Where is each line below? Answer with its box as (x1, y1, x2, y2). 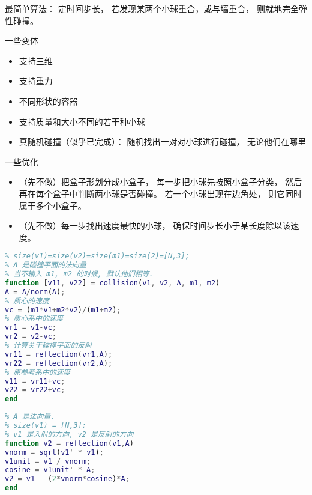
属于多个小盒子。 (19, 199, 86, 211)
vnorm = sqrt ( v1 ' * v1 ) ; (5, 448, 104, 457)
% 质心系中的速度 (5, 314, 64, 323)
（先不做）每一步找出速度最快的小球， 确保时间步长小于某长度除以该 (19, 219, 291, 232)
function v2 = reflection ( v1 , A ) (5, 439, 134, 448)
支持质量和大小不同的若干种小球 (19, 115, 145, 127)
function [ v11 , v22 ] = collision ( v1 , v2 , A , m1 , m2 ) (5, 278, 220, 287)
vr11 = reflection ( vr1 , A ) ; (5, 350, 113, 359)
